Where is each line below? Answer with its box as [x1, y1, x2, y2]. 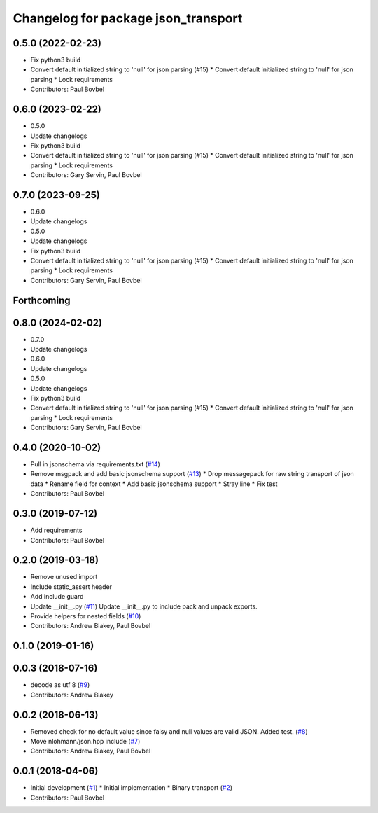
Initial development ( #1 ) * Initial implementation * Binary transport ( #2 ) [30, 784, 233, 792]
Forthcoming [13, 294, 71, 306]
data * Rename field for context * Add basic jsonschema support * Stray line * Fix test [30, 480, 278, 488]
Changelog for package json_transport [13, 11, 243, 26]
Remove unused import [30, 573, 98, 581]
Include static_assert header [30, 582, 112, 591]
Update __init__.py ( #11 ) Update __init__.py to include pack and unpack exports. [30, 602, 258, 611]
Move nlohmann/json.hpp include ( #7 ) [30, 737, 141, 746]
